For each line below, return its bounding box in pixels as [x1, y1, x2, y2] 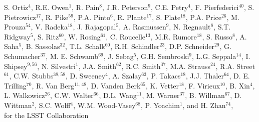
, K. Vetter [145, 80, 179, 90]
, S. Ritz [33, 31, 59, 41]
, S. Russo [202, 31, 233, 41]
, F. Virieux [184, 80, 220, 90]
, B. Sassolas [22, 41, 60, 51]
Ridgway [4, 31, 31, 41]
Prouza [4, 21, 26, 32]
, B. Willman [185, 90, 225, 100]
